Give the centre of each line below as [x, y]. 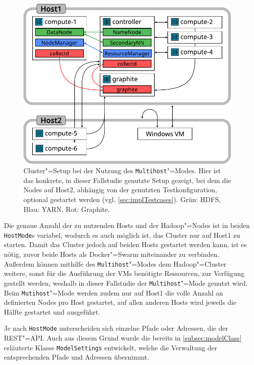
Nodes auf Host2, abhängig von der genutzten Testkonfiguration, [120, 190]
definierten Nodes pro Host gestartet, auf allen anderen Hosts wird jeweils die [120, 302]
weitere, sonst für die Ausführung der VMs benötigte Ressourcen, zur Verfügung [124, 273]
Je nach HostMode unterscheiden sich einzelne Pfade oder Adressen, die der [116, 328]
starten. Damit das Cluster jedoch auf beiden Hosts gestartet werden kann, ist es [125, 244]
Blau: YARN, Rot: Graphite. [67, 209]
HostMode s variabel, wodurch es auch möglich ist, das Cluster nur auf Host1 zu [122, 235]
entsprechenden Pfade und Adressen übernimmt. [77, 357]
